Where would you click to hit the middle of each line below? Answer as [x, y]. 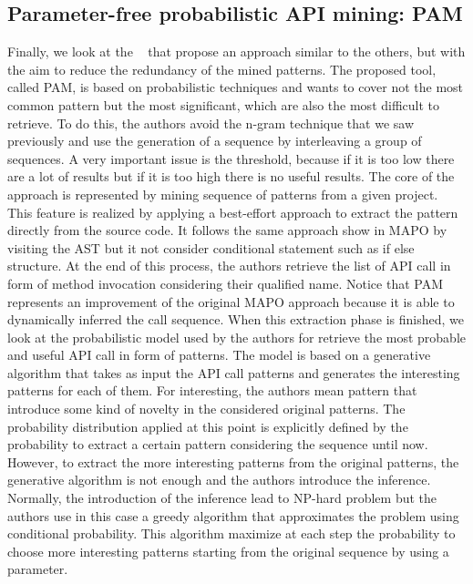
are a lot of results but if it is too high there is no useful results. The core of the [231, 176]
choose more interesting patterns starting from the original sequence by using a [228, 551]
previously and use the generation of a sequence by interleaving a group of [215, 141]
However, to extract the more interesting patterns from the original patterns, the [233, 461]
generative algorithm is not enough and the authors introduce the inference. [219, 480]
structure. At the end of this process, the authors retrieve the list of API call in [229, 266]
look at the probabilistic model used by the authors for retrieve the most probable [237, 337]
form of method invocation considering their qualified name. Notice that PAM [225, 283]
